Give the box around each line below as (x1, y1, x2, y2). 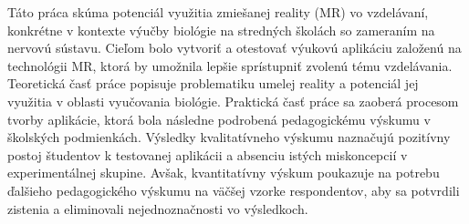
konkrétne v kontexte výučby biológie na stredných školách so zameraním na (7, 20, 435, 39)
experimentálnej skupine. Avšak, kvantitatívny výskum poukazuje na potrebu (7, 163, 440, 182)
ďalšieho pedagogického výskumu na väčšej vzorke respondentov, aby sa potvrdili (7, 180, 460, 199)
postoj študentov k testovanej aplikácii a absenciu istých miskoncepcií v (7, 145, 408, 164)
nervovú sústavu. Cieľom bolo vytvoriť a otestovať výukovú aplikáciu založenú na (7, 38, 462, 57)
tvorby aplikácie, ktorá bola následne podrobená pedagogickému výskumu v (7, 109, 431, 128)
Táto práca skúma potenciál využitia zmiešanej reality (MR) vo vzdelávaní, (7, 3, 429, 21)
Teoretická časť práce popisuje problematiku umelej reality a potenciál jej (7, 74, 419, 93)
